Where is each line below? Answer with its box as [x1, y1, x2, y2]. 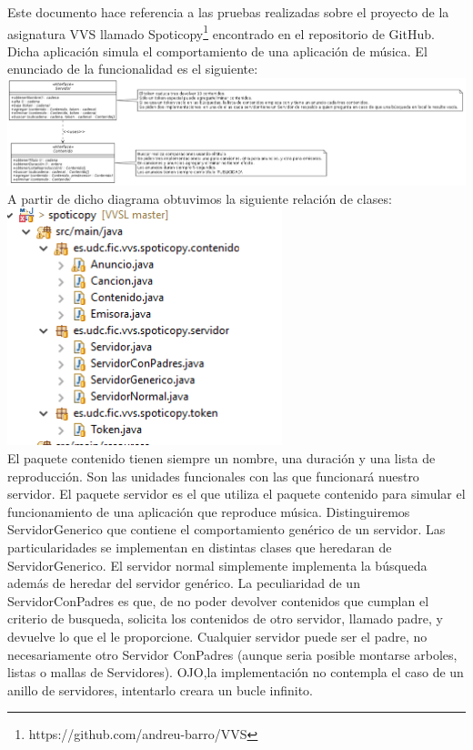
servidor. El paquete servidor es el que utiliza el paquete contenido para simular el [7, 484, 466, 503]
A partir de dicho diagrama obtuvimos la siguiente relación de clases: [7, 188, 392, 208]
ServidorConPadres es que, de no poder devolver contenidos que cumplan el [7, 591, 429, 610]
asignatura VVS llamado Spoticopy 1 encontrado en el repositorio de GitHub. [7, 21, 435, 43]
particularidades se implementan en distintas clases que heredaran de [7, 538, 392, 557]
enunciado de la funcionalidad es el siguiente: [7, 59, 258, 78]
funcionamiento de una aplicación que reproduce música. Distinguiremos [7, 502, 410, 521]
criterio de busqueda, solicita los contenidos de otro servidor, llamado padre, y [7, 609, 443, 628]
